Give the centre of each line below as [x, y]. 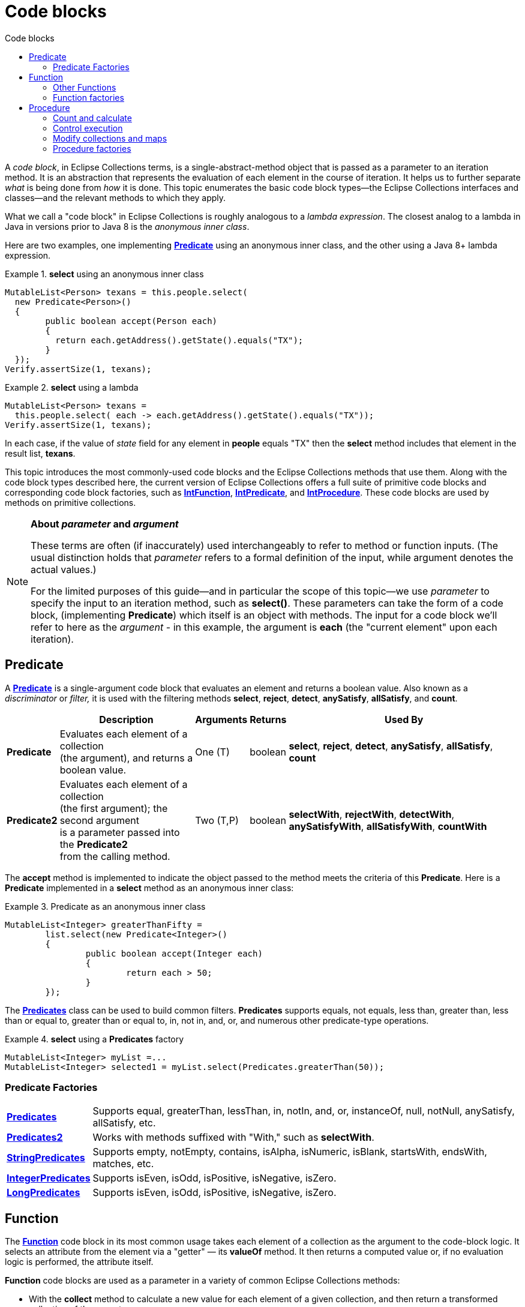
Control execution [88, 128]
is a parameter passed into [120, 832]
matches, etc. [123, 1164]
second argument [99, 820]
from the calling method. [115, 856]
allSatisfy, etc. [124, 1123]
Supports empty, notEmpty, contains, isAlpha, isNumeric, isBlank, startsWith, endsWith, [290, 1152]
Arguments [221, 719]
